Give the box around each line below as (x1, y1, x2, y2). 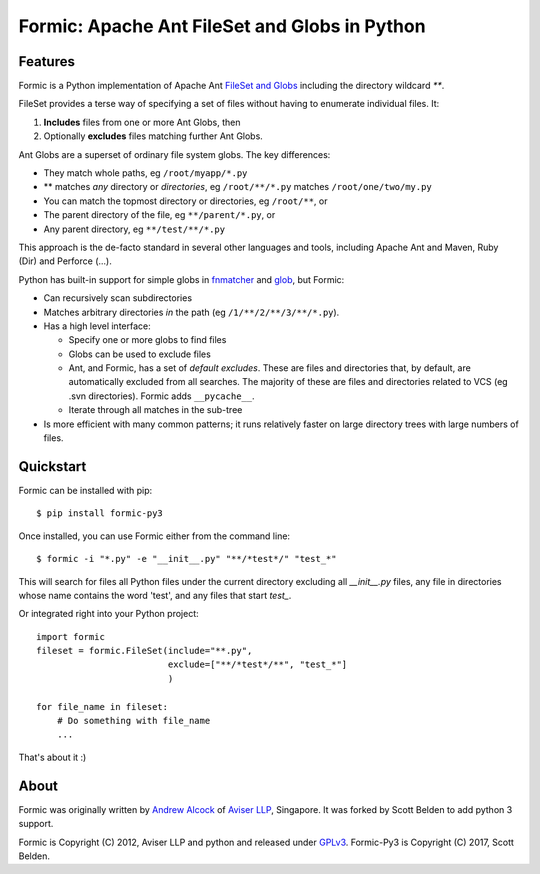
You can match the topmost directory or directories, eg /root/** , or (43, 195, 328, 207)
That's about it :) (18, 751, 87, 763)
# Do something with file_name (56, 715, 211, 727)
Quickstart (18, 458, 87, 475)
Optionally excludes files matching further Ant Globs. (43, 130, 264, 142)
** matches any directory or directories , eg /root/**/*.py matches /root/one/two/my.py (43, 181, 432, 193)
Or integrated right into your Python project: (18, 608, 199, 620)
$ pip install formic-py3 (36, 508, 164, 519)
